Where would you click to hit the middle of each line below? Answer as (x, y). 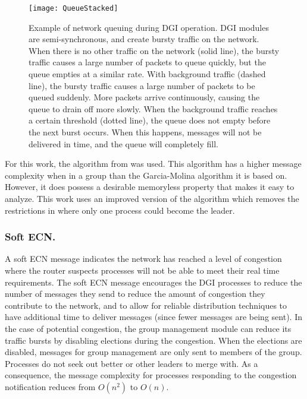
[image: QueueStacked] (73, 8)
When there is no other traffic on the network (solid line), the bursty (154, 50)
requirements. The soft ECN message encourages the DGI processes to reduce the (153, 282)
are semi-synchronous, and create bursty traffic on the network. (144, 39)
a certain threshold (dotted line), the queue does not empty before (150, 120)
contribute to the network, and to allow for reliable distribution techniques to (146, 305)
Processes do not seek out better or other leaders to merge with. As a (131, 363)
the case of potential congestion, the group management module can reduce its (148, 328)
